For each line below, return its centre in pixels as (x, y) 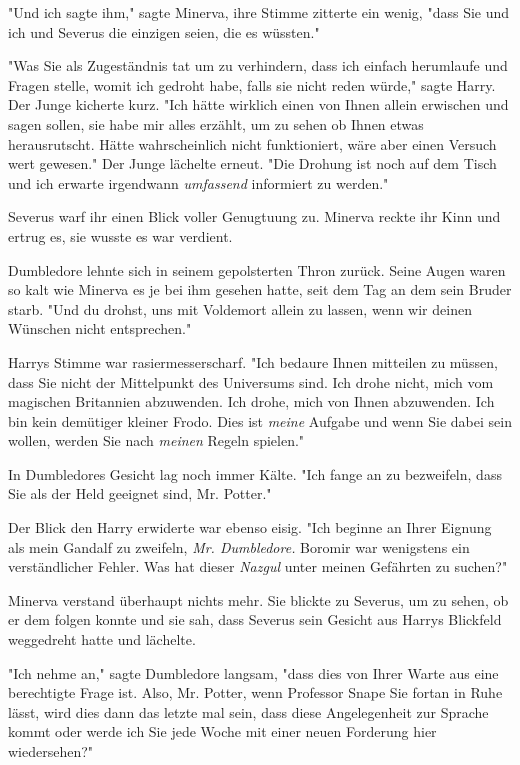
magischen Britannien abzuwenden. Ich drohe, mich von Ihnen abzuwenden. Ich (251, 401)
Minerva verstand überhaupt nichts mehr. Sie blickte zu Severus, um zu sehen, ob (258, 599)
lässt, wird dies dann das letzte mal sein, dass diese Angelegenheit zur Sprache (248, 711)
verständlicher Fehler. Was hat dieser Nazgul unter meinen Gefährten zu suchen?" (258, 566)
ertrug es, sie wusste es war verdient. (120, 235)
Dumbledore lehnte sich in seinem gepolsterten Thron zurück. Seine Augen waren (257, 269)
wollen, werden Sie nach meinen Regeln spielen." (156, 440)
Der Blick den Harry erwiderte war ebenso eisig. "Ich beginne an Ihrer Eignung (250, 527)
